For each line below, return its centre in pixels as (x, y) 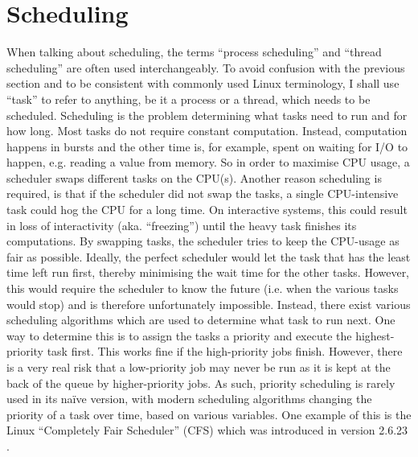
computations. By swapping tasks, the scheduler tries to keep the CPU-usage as (203, 241)
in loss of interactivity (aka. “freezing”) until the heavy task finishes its (182, 225)
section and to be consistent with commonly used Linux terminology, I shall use (203, 83)
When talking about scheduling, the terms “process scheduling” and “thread (194, 52)
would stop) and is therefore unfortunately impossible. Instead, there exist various (209, 304)
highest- (375, 335)
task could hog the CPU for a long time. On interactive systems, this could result (207, 210)
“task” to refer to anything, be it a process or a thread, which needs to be (189, 99)
